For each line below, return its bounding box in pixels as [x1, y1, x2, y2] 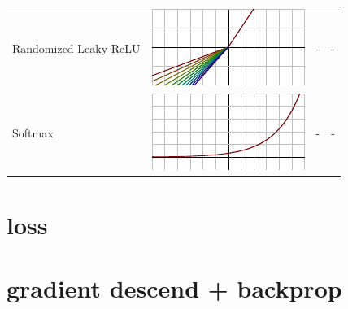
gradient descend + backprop [7, 272, 342, 305]
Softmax [12, 124, 54, 141]
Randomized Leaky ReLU [12, 40, 141, 57]
